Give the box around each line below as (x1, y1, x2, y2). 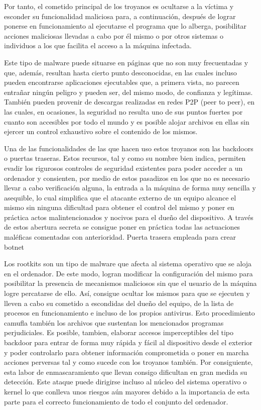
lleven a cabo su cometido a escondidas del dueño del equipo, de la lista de (4, 297, 234, 308)
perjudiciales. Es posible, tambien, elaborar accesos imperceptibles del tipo (4, 327, 233, 338)
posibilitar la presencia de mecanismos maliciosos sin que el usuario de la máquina (4, 278, 257, 288)
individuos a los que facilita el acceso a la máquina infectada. (4, 40, 192, 51)
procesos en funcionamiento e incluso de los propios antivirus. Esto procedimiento (4, 307, 255, 318)
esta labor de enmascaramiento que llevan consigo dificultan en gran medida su (4, 366, 247, 377)
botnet (4, 241, 25, 252)
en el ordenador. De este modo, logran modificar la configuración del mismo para (4, 268, 253, 278)
